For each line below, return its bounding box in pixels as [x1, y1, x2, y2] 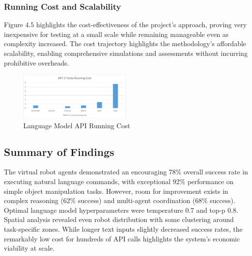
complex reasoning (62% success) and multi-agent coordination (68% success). [4, 195, 236, 205]
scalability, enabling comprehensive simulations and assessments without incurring [4, 48, 248, 58]
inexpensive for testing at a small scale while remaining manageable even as [4, 29, 229, 39]
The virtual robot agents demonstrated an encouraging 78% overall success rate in [4, 167, 248, 177]
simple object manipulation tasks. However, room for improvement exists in [4, 186, 228, 196]
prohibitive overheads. [4, 57, 69, 68]
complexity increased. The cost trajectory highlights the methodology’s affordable [4, 38, 246, 49]
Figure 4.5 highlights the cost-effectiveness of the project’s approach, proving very [4, 19, 247, 30]
